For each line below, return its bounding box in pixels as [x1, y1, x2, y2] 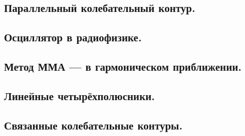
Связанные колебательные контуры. [4, 117, 183, 133]
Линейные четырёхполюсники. [4, 88, 155, 103]
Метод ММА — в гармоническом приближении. [4, 58, 242, 74]
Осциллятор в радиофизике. [4, 29, 142, 45]
